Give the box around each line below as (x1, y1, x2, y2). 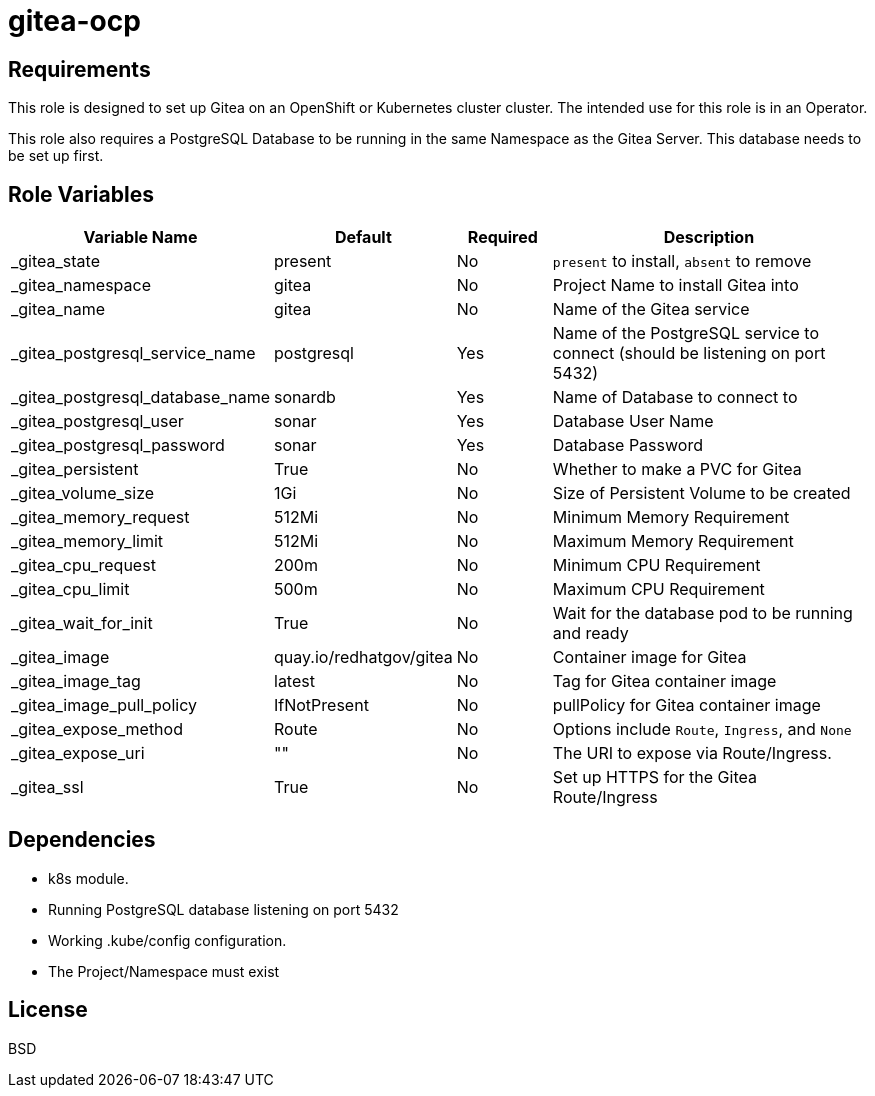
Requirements (8, 56, 151, 82)
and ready (552, 623, 629, 644)
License (8, 997, 88, 1023)
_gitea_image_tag (11, 671, 141, 692)
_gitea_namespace (11, 275, 151, 296)
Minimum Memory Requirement (552, 507, 790, 528)
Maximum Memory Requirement (552, 531, 794, 552)
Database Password (552, 435, 703, 456)
